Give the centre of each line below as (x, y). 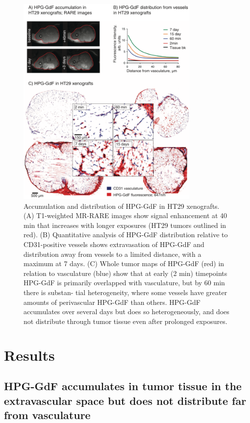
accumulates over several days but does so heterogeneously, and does (126, 311)
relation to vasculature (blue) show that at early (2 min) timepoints (125, 273)
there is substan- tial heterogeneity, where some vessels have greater (125, 292)
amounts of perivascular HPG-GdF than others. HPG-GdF (112, 302)
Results (29, 355)
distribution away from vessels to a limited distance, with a (112, 254)
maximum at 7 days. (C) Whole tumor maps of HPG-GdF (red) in (124, 263)
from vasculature (47, 414)
